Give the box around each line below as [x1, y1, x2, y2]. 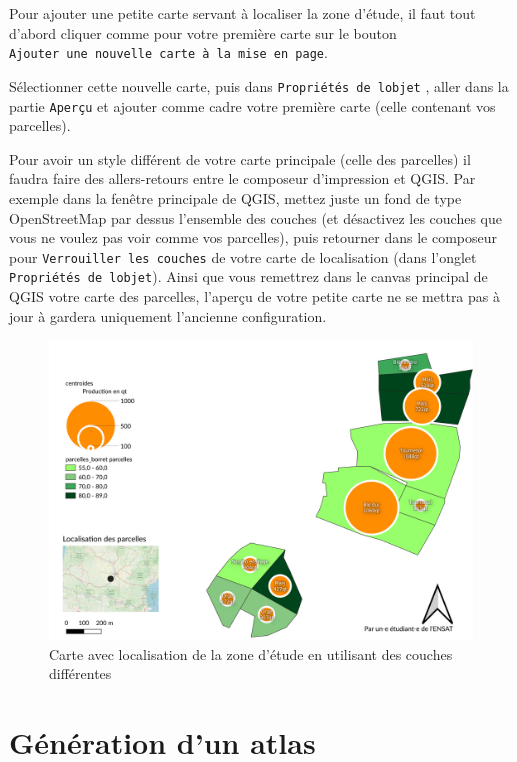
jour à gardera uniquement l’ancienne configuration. [9, 305, 327, 326]
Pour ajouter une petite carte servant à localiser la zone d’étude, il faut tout [9, 3, 476, 23]
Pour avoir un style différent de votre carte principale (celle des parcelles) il [9, 148, 471, 169]
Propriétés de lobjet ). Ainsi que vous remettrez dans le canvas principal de [9, 266, 488, 287]
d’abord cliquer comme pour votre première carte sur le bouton [9, 22, 397, 43]
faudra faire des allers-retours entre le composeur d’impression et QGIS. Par [9, 168, 476, 189]
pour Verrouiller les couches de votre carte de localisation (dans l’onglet [9, 246, 477, 267]
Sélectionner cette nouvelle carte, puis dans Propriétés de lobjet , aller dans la [9, 75, 509, 96]
